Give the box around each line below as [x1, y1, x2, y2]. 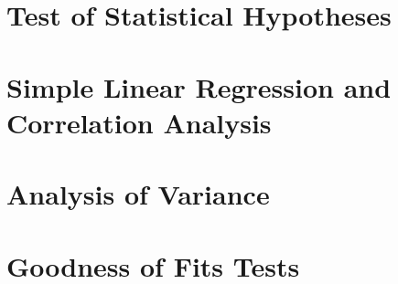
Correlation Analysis [6, 103, 272, 141]
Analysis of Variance [6, 175, 270, 213]
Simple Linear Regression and [6, 68, 392, 105]
